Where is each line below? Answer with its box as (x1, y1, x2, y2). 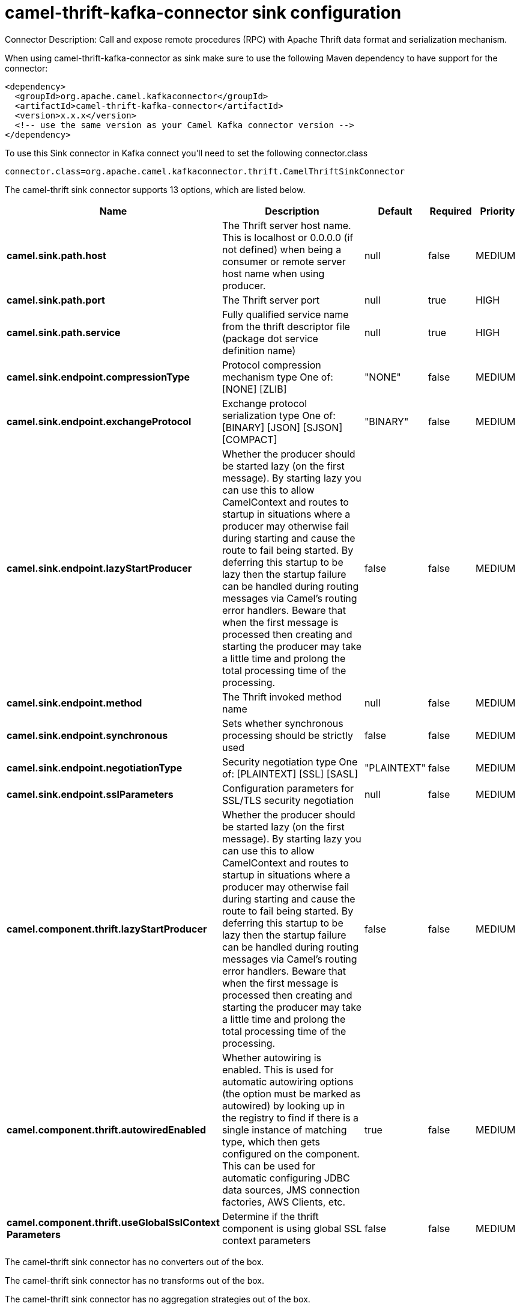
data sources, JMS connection (222, 1183, 360, 1196)
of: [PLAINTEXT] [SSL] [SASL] (222, 767, 358, 780)
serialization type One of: (222, 409, 336, 422)
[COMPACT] (222, 433, 277, 446)
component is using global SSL (222, 1222, 362, 1234)
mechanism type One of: (222, 370, 333, 383)
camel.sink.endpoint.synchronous (7, 729, 168, 741)
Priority (480, 204, 515, 217)
